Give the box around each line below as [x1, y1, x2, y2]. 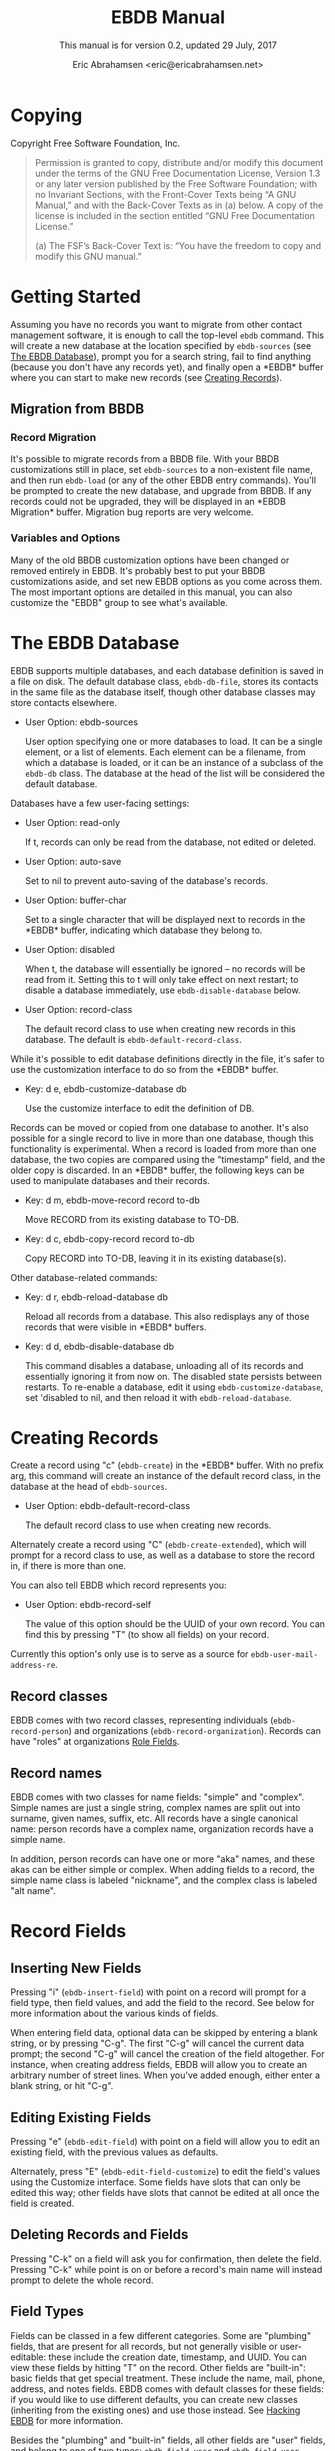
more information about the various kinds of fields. [10, 2007, 219, 2020]
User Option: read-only [24, 816, 121, 828]
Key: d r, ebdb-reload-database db [24, 1291, 168, 1303]
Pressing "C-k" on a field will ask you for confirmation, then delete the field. [10, 2252, 322, 2265]
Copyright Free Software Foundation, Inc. [10, 137, 181, 149]
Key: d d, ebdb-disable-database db [24, 1340, 175, 1352]
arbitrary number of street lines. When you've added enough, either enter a [10, 2069, 321, 2081]
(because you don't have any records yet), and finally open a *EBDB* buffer [10, 361, 324, 373]
